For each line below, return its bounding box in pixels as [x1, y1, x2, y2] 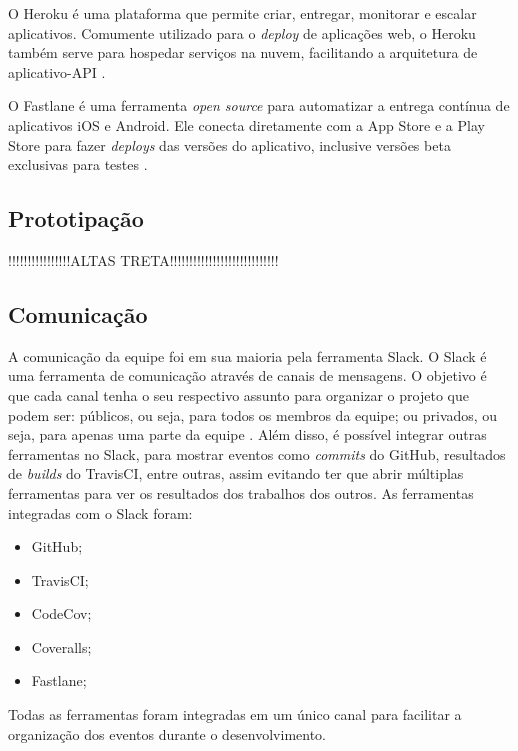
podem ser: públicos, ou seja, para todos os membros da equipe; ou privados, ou [8, 404, 498, 425]
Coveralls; [31, 636, 92, 657]
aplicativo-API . [8, 61, 106, 82]
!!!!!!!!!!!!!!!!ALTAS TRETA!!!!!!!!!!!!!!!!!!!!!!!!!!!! [8, 249, 279, 270]
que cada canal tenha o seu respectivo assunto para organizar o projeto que [8, 384, 469, 405]
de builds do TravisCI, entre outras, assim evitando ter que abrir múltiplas [8, 463, 464, 484]
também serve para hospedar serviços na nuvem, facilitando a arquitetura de [8, 42, 478, 63]
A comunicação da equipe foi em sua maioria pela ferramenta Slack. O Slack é [8, 345, 487, 366]
